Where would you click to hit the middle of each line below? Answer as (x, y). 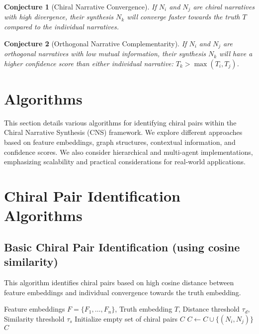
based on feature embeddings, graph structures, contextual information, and (120, 142)
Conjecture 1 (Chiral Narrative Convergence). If (80, 6)
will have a (236, 54)
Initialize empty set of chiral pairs (126, 318)
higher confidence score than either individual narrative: (89, 63)
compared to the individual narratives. (61, 27)
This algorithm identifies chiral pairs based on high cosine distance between (119, 282)
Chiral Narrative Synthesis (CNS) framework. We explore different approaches (123, 132)
